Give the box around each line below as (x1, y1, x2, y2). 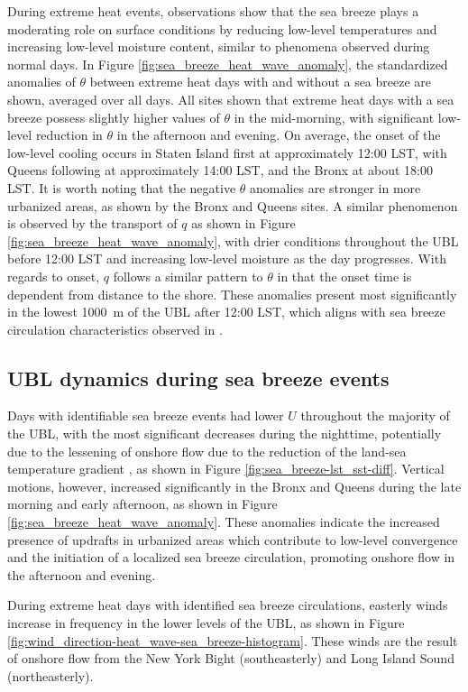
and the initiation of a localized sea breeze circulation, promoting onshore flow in (7, 548, 455, 567)
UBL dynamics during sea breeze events (7, 364, 390, 392)
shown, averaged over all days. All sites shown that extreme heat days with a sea (7, 89, 454, 108)
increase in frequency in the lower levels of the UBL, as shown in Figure (7, 614, 405, 632)
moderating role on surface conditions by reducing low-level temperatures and (7, 19, 437, 38)
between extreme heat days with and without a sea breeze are (89, 72, 432, 91)
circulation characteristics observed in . (7, 319, 223, 338)
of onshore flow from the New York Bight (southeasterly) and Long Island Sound (7, 649, 454, 668)
